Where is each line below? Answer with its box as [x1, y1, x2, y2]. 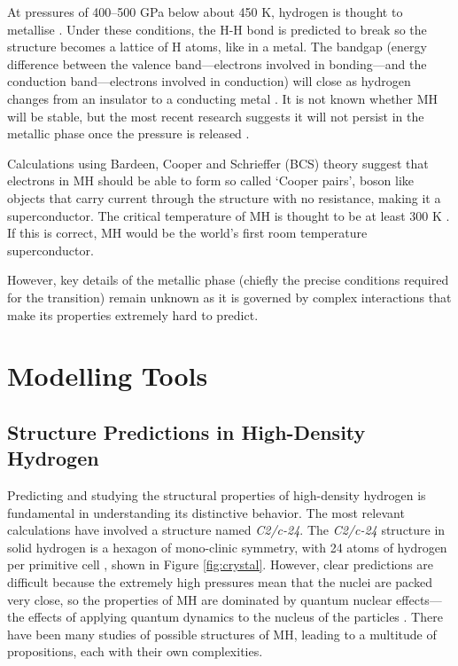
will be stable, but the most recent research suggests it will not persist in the [7, 106, 424, 125]
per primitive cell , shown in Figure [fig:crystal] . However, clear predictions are [7, 555, 434, 574]
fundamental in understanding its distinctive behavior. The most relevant [7, 503, 405, 521]
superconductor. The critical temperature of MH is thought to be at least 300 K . [7, 206, 450, 224]
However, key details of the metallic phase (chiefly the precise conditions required [7, 270, 449, 289]
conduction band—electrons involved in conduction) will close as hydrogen [7, 72, 411, 90]
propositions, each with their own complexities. [7, 642, 263, 661]
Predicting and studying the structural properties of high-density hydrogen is [7, 486, 426, 505]
